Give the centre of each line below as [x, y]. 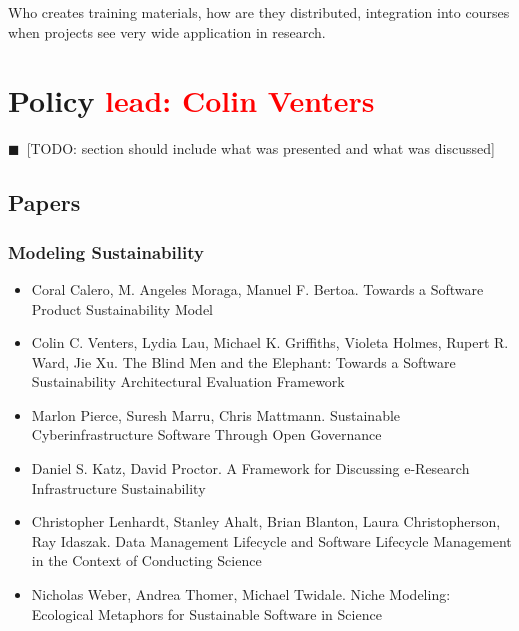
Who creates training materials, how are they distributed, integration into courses [259, 12]
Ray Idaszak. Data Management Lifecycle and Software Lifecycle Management [271, 540]
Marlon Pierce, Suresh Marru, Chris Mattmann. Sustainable [216, 414]
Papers [44, 202]
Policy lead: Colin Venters [191, 100]
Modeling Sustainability [106, 251]
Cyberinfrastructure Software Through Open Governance [206, 434]
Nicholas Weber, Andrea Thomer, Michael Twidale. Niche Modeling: [241, 594]
